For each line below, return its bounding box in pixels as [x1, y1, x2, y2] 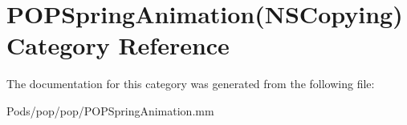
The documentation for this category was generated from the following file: [6, 75, 375, 92]
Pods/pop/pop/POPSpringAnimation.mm [6, 102, 214, 119]
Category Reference [6, 29, 230, 62]
